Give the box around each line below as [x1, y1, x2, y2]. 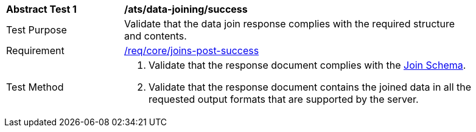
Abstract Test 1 [6, 3, 77, 15]
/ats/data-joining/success [124, 3, 248, 15]
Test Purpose [6, 24, 67, 36]
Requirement [6, 44, 65, 57]
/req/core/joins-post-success [124, 44, 259, 57]
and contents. [124, 30, 187, 42]
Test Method [6, 81, 64, 93]
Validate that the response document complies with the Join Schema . [149, 59, 466, 71]
